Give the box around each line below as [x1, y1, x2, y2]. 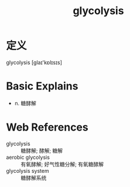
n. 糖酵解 [14, 99, 37, 106]
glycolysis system [6, 167, 49, 174]
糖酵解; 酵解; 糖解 [20, 147, 63, 154]
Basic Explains [6, 79, 78, 93]
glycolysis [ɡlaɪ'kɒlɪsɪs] [6, 59, 63, 66]
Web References [6, 121, 89, 134]
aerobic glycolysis [6, 153, 50, 161]
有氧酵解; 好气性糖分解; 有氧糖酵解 [20, 161, 104, 168]
